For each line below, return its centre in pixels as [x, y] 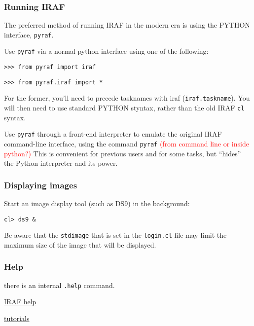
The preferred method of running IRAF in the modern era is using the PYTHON [127, 25]
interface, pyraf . [29, 34]
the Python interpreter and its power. [61, 163]
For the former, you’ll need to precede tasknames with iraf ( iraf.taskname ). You [127, 98]
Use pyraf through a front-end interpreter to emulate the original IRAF [113, 134]
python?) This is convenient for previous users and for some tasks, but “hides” [123, 153]
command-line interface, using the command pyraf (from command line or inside [127, 144]
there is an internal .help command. [59, 285]
